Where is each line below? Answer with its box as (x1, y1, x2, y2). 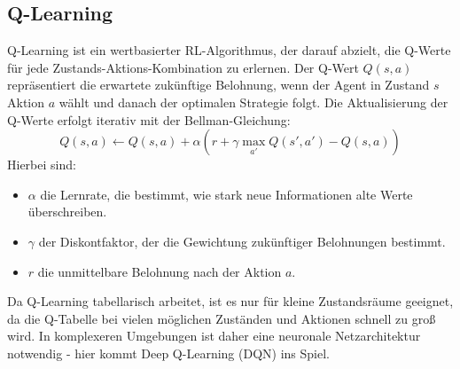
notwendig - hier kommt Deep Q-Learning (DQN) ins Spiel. (7, 343, 330, 362)
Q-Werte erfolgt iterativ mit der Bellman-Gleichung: (7, 110, 291, 129)
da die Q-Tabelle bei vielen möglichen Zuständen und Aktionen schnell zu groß (7, 309, 436, 327)
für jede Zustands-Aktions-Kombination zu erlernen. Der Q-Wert (7, 58, 359, 76)
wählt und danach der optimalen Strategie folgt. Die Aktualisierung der (58, 92, 448, 111)
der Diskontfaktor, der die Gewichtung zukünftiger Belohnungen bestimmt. (38, 232, 446, 250)
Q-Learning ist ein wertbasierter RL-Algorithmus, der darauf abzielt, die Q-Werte (7, 41, 451, 59)
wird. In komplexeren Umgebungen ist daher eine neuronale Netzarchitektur (7, 326, 421, 345)
